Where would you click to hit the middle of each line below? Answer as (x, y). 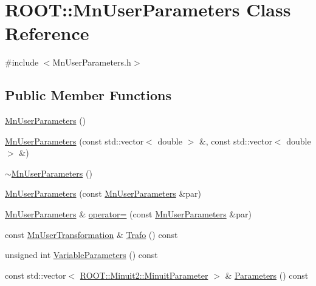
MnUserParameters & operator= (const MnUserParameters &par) (128, 214)
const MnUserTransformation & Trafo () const (91, 234)
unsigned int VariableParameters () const (81, 255)
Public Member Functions (88, 95)
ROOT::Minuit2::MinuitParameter (144, 275)
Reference (47, 33)
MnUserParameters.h (92, 62)
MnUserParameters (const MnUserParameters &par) (103, 193)
